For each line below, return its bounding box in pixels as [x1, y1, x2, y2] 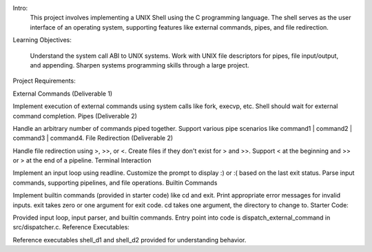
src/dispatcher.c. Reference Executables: [12, 223, 130, 231]
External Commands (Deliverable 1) [12, 90, 113, 98]
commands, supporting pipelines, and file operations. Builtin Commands [12, 178, 218, 187]
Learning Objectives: [12, 36, 72, 44]
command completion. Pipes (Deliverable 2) [12, 112, 138, 120]
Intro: [12, 4, 28, 12]
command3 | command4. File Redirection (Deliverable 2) [12, 134, 174, 143]
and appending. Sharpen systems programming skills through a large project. [30, 61, 249, 69]
